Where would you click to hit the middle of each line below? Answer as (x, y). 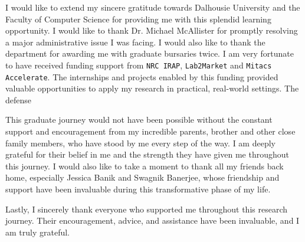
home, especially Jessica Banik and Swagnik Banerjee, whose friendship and (142, 177)
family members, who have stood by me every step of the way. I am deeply (140, 143)
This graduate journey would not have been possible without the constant (139, 120)
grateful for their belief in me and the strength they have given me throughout (147, 154)
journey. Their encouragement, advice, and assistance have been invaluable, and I (152, 220)
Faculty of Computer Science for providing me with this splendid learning (138, 19)
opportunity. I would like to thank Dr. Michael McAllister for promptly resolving (152, 30)
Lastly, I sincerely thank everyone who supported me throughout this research (146, 209)
